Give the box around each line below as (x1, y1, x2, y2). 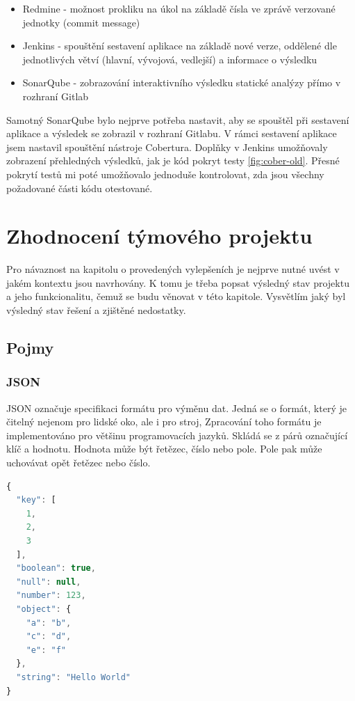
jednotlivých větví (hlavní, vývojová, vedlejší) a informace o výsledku (22, 52, 317, 66)
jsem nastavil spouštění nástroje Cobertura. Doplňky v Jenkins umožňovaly (6, 139, 328, 154)
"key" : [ (16, 495, 56, 505)
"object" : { (16, 604, 72, 614)
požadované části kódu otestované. (6, 180, 153, 195)
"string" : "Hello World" (16, 672, 131, 682)
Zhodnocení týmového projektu (6, 221, 313, 250)
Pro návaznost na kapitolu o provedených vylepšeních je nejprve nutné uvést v (6, 262, 340, 276)
